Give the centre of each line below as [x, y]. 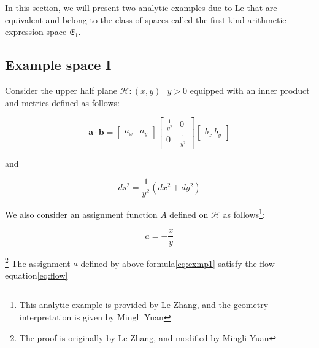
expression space [36, 32]
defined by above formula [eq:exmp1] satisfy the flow [178, 263]
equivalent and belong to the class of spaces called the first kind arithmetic [146, 19]
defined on [189, 214]
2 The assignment [38, 262]
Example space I [58, 65]
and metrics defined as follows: [62, 102]
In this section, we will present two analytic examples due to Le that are [141, 7]
